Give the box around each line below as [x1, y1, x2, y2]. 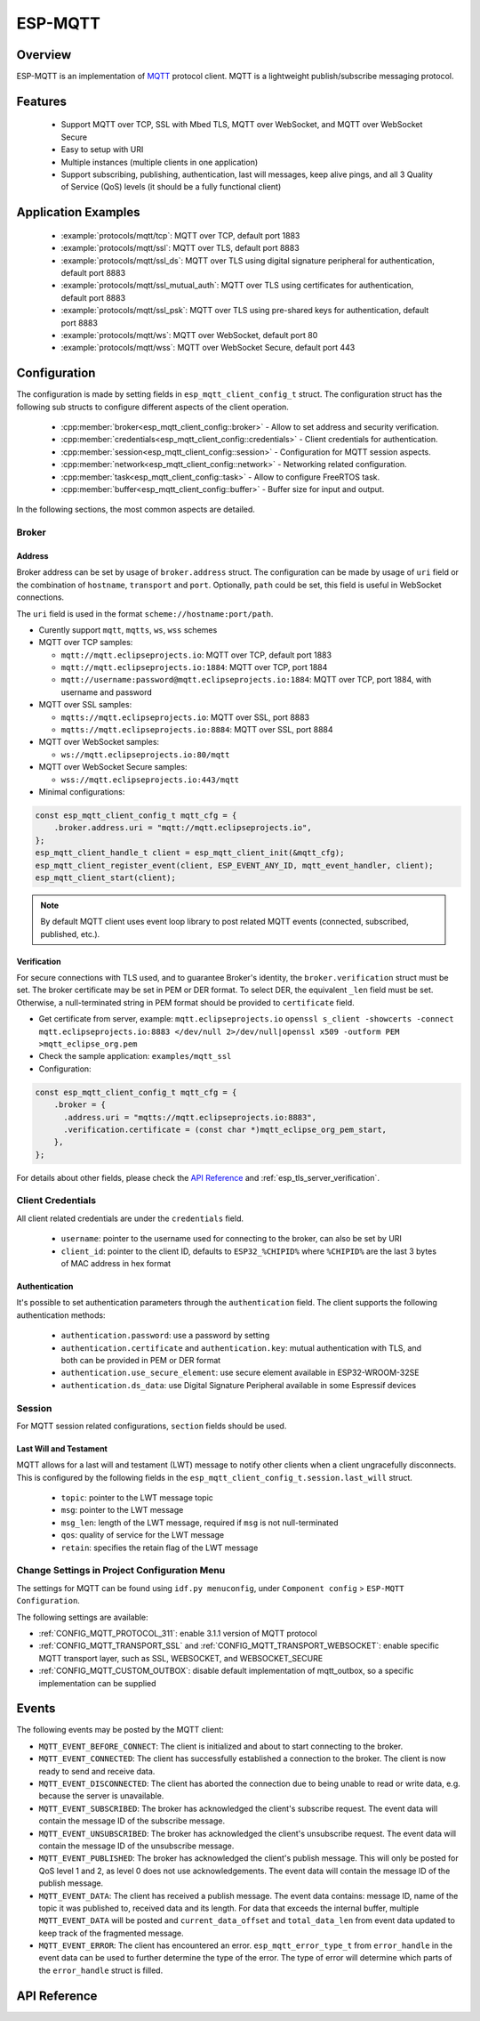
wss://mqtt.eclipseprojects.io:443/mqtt [60, 774, 240, 785]
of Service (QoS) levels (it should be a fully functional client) [60, 182, 282, 192]
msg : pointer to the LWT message [60, 1505, 184, 1516]
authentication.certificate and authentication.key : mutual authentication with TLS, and [60, 1342, 422, 1353]
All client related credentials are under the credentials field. [16, 1213, 244, 1224]
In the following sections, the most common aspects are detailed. [16, 504, 255, 515]
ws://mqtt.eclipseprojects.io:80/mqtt [60, 749, 230, 760]
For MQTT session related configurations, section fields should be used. [16, 1420, 287, 1431]
